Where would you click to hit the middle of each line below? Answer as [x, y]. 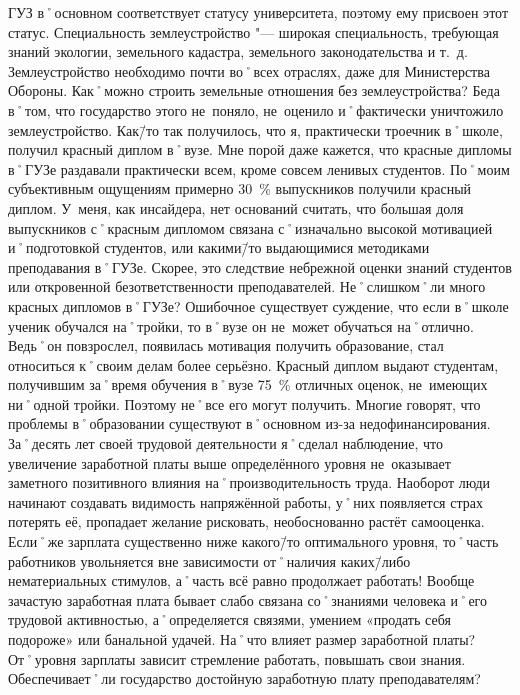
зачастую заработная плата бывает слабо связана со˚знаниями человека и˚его [248, 599]
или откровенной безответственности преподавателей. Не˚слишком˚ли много [247, 286]
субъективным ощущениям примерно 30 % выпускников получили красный [240, 188]
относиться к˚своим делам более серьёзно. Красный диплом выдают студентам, [253, 364]
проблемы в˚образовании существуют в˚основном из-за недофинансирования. [249, 423]
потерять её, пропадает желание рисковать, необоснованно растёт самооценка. [246, 521]
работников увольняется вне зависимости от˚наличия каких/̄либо [209, 560]
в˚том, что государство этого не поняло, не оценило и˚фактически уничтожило [256, 109]
